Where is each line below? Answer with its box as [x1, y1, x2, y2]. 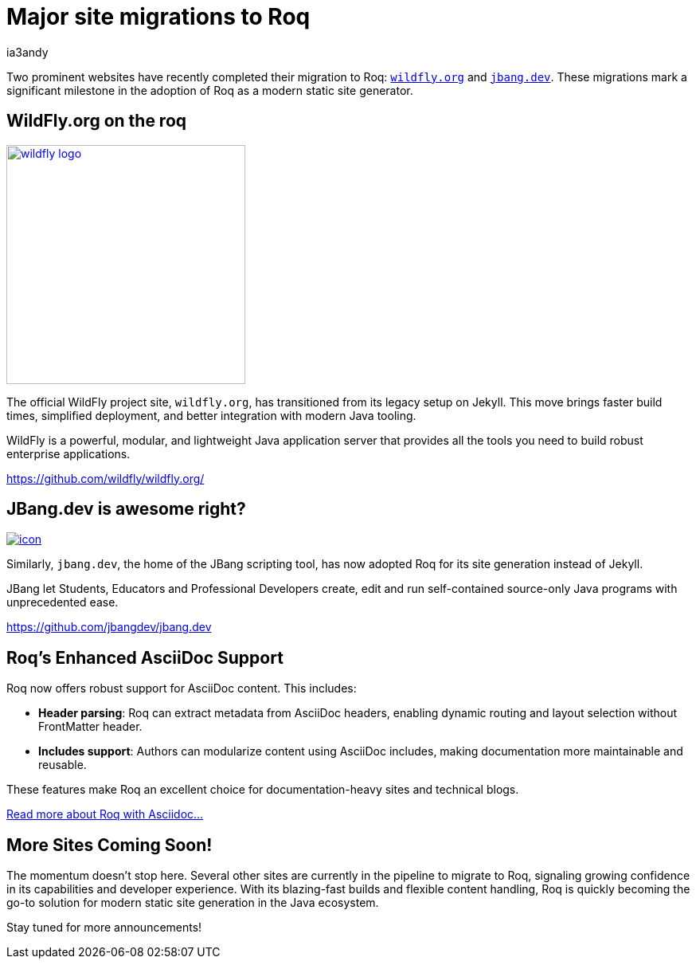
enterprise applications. [6, 446, 131, 461]
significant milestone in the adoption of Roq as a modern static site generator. [6, 83, 413, 97]
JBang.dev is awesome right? [6, 499, 246, 520]
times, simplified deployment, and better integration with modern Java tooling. [6, 408, 416, 422]
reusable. [38, 758, 87, 772]
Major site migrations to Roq [6, 3, 311, 30]
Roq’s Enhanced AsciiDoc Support [6, 647, 283, 668]
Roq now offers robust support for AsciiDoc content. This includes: [6, 681, 357, 696]
